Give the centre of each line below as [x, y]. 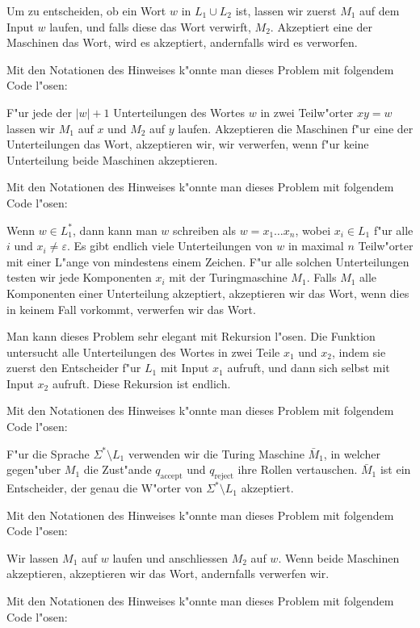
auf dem [380, 10]
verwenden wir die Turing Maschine [216, 453]
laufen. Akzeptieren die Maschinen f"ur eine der [296, 128]
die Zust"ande [118, 469]
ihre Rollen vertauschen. [298, 469]
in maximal [316, 246]
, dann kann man [115, 230]
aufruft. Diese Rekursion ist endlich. [141, 383]
